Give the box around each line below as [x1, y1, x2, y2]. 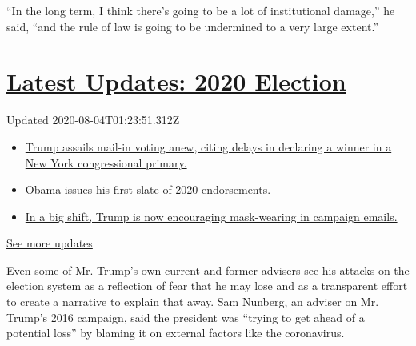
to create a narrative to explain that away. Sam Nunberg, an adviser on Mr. [6, 293, 379, 310]
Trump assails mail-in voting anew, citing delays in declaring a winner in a [25, 138, 392, 155]
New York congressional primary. [25, 154, 187, 171]
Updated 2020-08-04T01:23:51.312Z [6, 111, 180, 128]
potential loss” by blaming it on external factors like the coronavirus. [6, 324, 345, 341]
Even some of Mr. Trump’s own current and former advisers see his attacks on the [6, 261, 410, 278]
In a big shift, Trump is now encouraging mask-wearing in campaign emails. [25, 207, 398, 224]
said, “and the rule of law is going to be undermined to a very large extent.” [6, 18, 379, 34]
